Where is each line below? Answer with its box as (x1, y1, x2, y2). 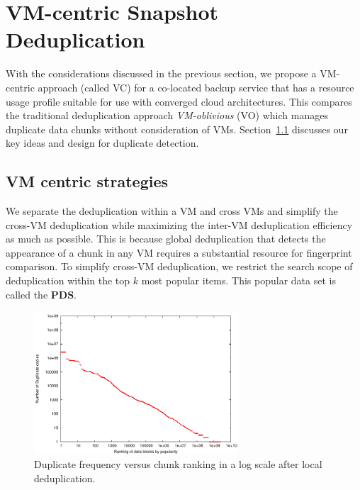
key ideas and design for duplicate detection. (6, 135, 199, 150)
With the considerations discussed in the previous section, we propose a (6, 66, 317, 81)
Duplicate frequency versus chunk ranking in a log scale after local (34, 457, 322, 472)
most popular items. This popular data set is (141, 273, 336, 288)
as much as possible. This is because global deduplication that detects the (6, 231, 326, 246)
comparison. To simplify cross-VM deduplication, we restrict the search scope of (6, 259, 353, 274)
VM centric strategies (6, 170, 169, 192)
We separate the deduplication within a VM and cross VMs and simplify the (6, 204, 338, 218)
